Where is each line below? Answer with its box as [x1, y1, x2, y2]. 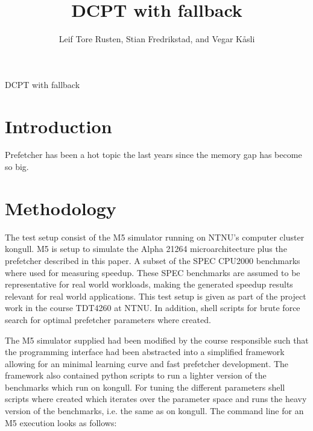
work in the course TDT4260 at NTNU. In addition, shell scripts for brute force [5, 301, 300, 314]
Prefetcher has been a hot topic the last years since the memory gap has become [5, 148, 302, 161]
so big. [5, 160, 29, 173]
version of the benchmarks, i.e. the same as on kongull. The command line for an [5, 404, 304, 417]
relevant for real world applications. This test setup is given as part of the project [5, 289, 306, 302]
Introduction [5, 113, 112, 138]
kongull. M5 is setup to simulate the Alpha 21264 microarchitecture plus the [5, 242, 287, 255]
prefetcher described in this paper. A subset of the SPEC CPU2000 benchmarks [5, 254, 300, 266]
